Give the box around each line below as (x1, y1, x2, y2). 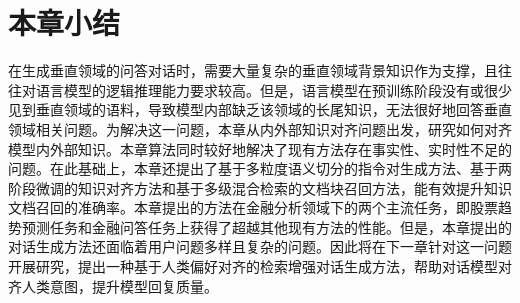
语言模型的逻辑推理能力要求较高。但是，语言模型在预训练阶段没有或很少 (35, 79, 512, 100)
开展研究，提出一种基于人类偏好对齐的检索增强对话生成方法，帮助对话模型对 (8, 256, 512, 277)
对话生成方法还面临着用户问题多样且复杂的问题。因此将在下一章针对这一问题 (8, 236, 512, 257)
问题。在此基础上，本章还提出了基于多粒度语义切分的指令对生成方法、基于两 (8, 158, 512, 179)
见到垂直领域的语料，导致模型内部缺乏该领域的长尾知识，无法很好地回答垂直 (8, 99, 512, 120)
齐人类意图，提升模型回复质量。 (8, 275, 218, 296)
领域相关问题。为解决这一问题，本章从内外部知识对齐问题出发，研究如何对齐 (8, 118, 512, 139)
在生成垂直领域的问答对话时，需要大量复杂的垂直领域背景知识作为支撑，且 (8, 60, 498, 81)
